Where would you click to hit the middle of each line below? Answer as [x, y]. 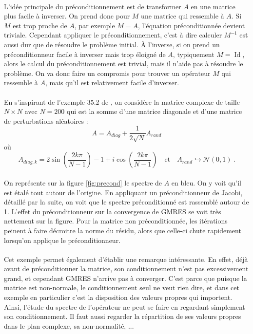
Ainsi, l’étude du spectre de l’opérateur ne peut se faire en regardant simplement [125, 306]
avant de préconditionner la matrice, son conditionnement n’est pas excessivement [126, 269]
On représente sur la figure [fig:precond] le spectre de [83, 182]
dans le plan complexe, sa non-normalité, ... [69, 325]
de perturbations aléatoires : [46, 121]
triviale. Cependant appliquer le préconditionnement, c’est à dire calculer [113, 35]
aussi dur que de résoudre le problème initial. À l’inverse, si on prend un [112, 44]
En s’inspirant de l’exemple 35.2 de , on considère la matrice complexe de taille [122, 102]
